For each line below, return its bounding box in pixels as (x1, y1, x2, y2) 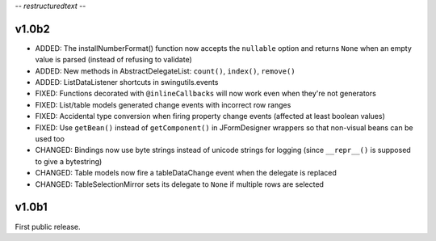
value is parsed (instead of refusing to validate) (35, 55, 193, 65)
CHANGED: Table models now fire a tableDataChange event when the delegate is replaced (35, 168, 337, 178)
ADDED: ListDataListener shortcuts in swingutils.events (35, 78, 219, 87)
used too (35, 134, 65, 144)
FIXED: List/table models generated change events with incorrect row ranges (35, 99, 291, 109)
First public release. (15, 222, 81, 231)
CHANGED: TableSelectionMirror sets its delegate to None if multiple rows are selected (35, 179, 325, 189)
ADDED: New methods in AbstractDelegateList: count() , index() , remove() (35, 66, 296, 76)
